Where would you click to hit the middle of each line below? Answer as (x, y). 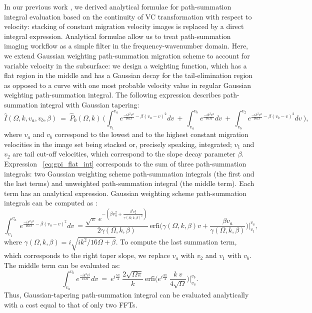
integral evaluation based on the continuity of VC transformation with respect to (128, 16)
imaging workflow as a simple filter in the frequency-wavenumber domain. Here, (126, 46)
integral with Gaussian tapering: (90, 104)
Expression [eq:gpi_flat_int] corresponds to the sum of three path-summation (125, 164)
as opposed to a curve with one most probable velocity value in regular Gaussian (128, 85)
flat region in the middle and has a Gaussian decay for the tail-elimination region (128, 75)
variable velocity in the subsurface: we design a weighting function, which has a (125, 65)
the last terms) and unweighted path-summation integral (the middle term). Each (129, 183)
